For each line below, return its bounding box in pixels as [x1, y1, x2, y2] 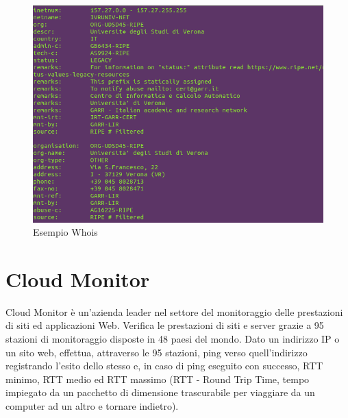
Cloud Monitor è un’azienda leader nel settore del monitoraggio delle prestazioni [5, 304, 343, 319]
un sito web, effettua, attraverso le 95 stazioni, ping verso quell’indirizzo [5, 345, 308, 359]
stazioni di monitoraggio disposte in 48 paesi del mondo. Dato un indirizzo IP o [5, 332, 340, 346]
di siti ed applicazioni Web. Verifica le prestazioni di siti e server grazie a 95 [5, 318, 324, 332]
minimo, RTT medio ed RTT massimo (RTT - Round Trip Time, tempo [5, 371, 310, 386]
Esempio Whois [33, 225, 98, 239]
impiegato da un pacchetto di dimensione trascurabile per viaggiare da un [5, 385, 315, 399]
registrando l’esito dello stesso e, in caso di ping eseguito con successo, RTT [5, 358, 323, 373]
